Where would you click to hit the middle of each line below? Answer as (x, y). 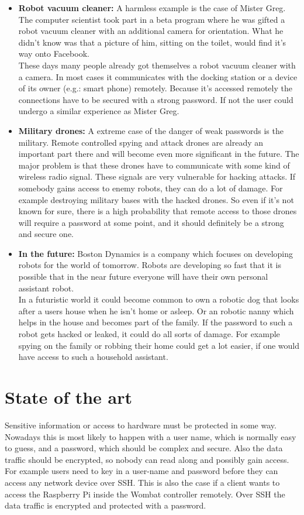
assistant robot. (46, 288)
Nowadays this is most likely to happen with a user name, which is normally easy (151, 436)
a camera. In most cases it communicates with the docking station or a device (158, 76)
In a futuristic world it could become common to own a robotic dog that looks (159, 299)
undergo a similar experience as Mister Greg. (99, 111)
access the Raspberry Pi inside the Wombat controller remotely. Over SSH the (145, 494)
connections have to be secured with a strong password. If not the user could (156, 99)
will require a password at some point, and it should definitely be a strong (151, 222)
